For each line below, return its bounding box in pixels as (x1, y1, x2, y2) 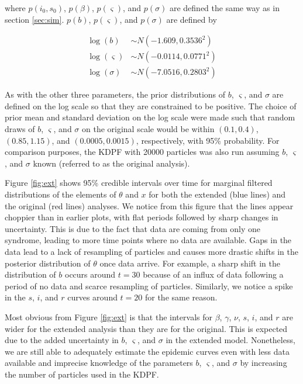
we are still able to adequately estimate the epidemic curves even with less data (5, 345, 290, 357)
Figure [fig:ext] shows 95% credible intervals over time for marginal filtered (5, 177, 273, 189)
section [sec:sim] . (5, 13, 64, 25)
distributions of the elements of (5, 188, 116, 200)
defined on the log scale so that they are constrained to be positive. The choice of (5, 99, 297, 112)
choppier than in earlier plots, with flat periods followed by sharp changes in (5, 211, 278, 223)
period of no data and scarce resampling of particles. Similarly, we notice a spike (5, 279, 293, 292)
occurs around (65, 268, 116, 281)
